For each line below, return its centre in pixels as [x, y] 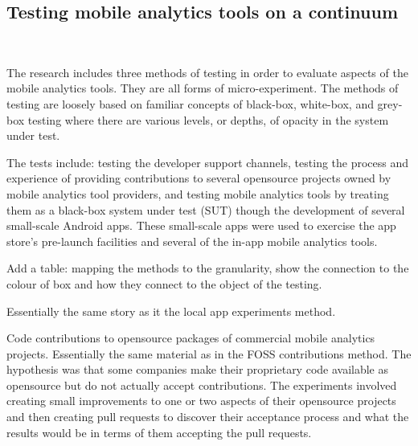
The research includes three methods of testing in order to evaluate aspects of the [207, 72]
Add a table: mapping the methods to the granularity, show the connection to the [208, 268]
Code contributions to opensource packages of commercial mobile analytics [191, 338]
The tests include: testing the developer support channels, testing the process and [208, 162]
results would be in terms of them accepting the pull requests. [159, 432]
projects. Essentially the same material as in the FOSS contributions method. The [209, 353]
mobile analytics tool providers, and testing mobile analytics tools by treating [198, 193]
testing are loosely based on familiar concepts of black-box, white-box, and [190, 103]
